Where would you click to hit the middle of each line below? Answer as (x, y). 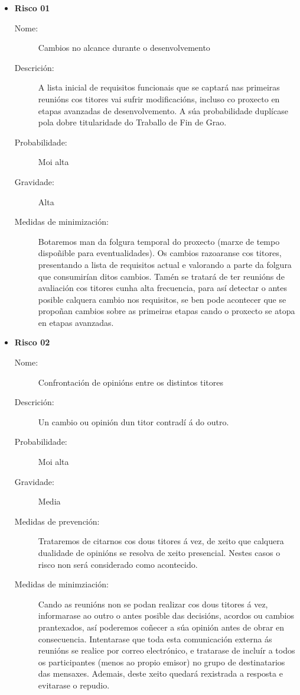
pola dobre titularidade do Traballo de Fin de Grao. (132, 122)
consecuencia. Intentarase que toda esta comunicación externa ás (155, 639)
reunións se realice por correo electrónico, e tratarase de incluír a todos (167, 650)
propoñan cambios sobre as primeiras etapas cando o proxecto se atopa (167, 311)
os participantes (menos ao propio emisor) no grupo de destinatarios (162, 662)
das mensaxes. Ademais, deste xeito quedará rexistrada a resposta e (160, 673)
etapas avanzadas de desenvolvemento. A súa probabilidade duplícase (163, 110)
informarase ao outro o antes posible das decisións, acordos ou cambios (166, 615)
